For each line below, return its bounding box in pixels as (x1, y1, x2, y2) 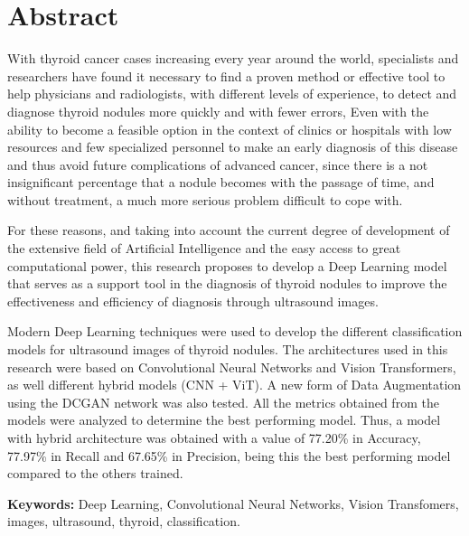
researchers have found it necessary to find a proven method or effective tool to (7, 66, 446, 85)
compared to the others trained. (7, 464, 183, 483)
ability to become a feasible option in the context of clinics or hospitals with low (7, 119, 452, 138)
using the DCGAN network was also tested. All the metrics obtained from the (7, 392, 439, 411)
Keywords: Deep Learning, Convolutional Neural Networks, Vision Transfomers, (7, 494, 459, 512)
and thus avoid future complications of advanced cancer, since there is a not (7, 155, 428, 174)
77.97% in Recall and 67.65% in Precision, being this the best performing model (7, 446, 451, 465)
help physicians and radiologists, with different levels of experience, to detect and (7, 84, 457, 103)
